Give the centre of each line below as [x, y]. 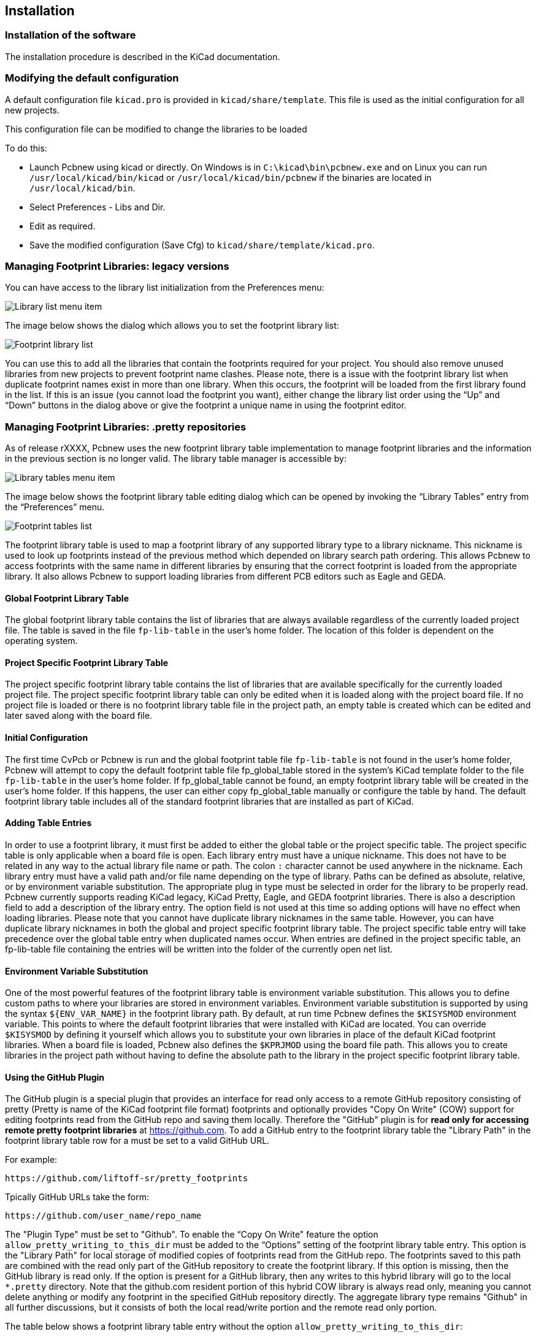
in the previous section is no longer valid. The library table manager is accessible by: [176, 459]
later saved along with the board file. [79, 716]
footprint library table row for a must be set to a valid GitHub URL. [137, 1141]
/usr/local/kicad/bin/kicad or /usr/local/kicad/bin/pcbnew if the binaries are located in [231, 177]
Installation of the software [71, 35]
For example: [31, 1160]
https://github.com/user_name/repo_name [103, 1216]
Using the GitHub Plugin [55, 1077]
